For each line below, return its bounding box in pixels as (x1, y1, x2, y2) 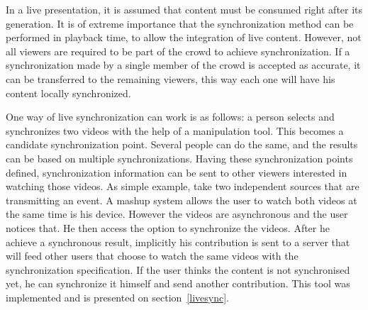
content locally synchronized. (6, 85, 131, 100)
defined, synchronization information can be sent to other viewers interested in (6, 165, 347, 179)
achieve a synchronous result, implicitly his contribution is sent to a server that (6, 234, 350, 249)
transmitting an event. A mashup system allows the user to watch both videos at (6, 192, 357, 207)
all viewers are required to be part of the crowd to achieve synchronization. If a (6, 43, 350, 58)
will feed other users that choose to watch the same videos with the (6, 248, 299, 263)
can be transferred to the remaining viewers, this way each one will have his (6, 71, 335, 86)
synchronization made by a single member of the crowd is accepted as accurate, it (6, 57, 361, 72)
